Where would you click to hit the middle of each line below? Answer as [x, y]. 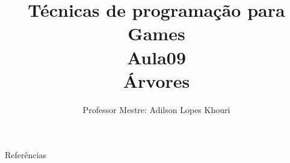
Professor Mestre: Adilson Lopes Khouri [156, 109]
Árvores [156, 80]
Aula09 [156, 57]
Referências [26, 155]
